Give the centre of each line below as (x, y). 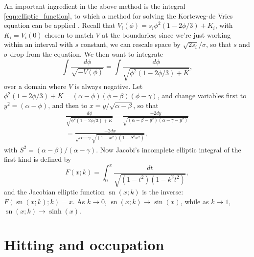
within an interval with (38, 44)
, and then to (68, 105)
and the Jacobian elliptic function (54, 192)
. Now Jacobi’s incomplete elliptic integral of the (169, 149)
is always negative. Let (109, 86)
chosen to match (69, 34)
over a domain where (35, 86)
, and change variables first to (202, 96)
